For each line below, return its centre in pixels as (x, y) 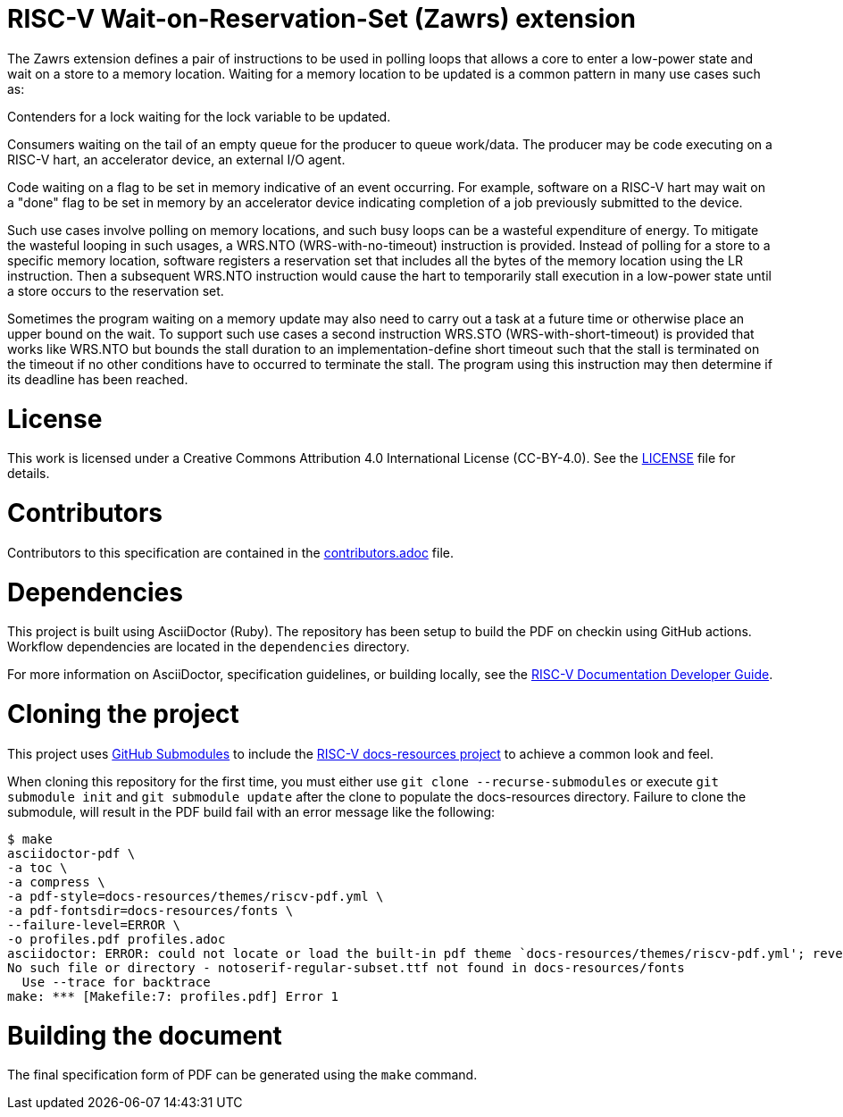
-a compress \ (56, 882)
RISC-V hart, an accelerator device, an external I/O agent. (176, 159)
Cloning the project (123, 714)
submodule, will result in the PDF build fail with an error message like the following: (251, 811)
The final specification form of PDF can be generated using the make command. (242, 1075)
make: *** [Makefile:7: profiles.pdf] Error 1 (173, 996)
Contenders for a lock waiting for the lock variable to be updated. (199, 116)
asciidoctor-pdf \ (71, 853)
